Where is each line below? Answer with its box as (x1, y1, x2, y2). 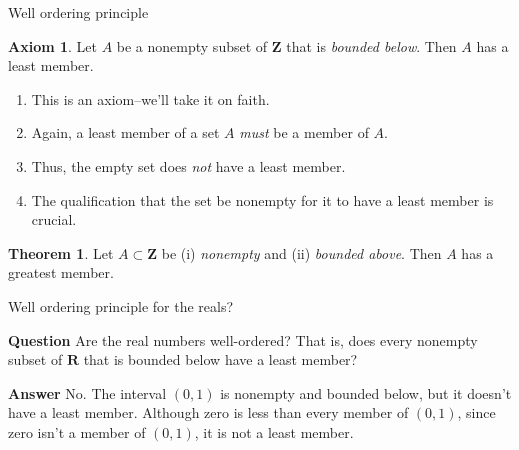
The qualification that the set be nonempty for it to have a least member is (31, 189, 494, 210)
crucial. (31, 209, 77, 230)
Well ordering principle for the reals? (8, 295, 234, 316)
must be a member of (239, 122, 369, 143)
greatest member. (8, 262, 114, 283)
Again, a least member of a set (31, 122, 220, 143)
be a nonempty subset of (116, 35, 268, 56)
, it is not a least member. (194, 421, 354, 442)
